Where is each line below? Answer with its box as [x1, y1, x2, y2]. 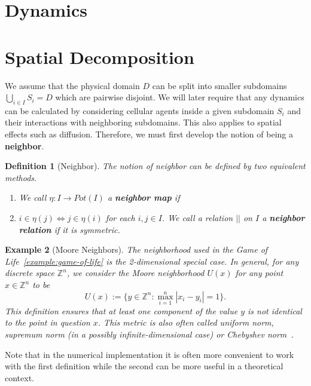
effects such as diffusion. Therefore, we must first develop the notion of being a [5, 128, 293, 140]
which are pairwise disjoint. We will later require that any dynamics [55, 91, 304, 103]
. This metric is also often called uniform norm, [97, 316, 274, 329]
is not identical [248, 304, 302, 317]
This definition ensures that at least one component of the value [5, 304, 238, 317]
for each [105, 212, 135, 224]
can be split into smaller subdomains [152, 79, 287, 91]
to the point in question [5, 316, 90, 329]
